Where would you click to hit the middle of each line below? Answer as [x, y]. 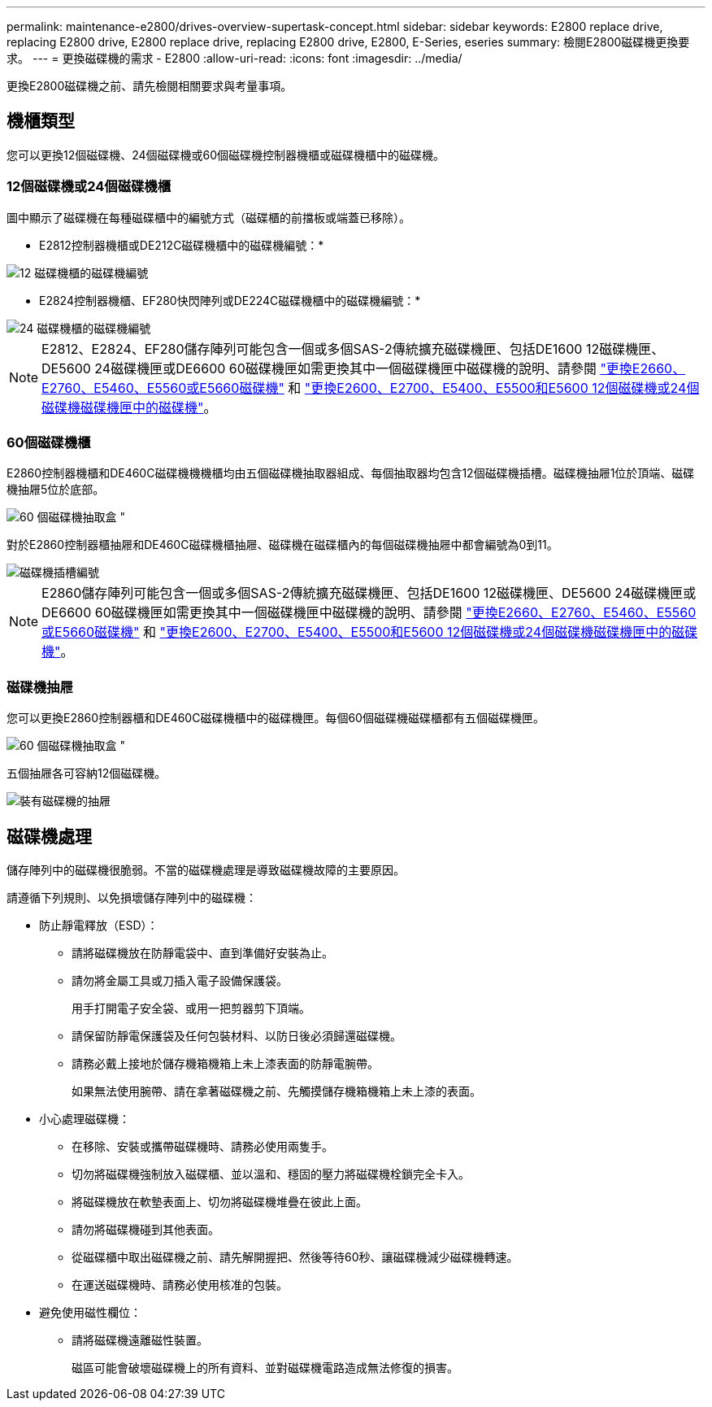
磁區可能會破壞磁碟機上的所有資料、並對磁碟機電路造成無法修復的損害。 [265, 1367]
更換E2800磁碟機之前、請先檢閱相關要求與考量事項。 [150, 86]
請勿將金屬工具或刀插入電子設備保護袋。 [180, 980]
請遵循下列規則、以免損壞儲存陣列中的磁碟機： [132, 897]
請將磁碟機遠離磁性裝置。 [140, 1339]
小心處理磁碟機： [85, 1118]
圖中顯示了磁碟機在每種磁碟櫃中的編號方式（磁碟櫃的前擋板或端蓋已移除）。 [208, 217]
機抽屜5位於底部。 [56, 490]
